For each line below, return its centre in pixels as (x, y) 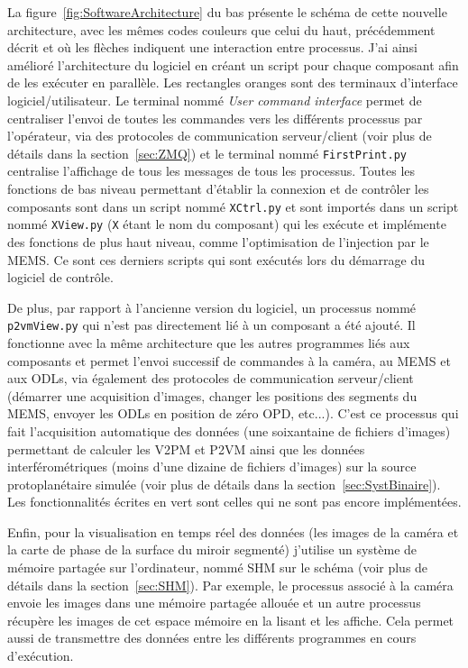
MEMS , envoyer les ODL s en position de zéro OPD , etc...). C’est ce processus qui (233, 413)
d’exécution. (41, 656)
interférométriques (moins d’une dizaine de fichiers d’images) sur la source (212, 467)
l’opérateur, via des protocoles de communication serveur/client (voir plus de (220, 136)
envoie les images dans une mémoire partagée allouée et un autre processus (214, 603)
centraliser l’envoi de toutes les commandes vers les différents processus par (215, 118)
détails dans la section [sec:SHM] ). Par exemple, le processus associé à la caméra (230, 585)
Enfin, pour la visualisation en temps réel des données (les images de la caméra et (233, 531)
